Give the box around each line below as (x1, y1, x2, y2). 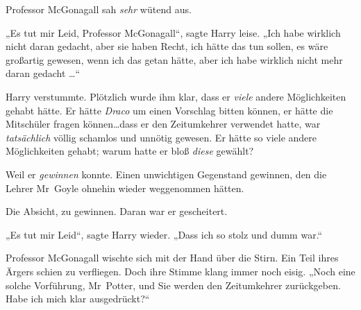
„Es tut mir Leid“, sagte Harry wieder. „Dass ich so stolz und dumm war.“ (6, 227, 323, 241)
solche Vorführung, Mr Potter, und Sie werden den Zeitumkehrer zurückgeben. (6, 277, 341, 292)
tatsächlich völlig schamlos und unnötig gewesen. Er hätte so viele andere (6, 130, 317, 144)
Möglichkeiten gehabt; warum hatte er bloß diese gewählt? (6, 144, 254, 158)
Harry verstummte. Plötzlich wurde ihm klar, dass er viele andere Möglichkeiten (6, 89, 346, 103)
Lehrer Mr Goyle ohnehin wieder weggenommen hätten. (6, 180, 244, 195)
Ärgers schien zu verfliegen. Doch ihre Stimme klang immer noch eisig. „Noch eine (6, 264, 355, 278)
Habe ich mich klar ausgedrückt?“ (6, 291, 150, 306)
